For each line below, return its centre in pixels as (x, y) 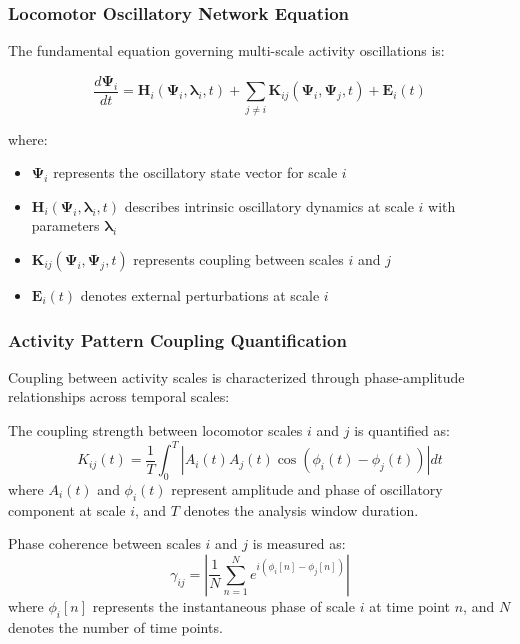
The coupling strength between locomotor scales (155, 429)
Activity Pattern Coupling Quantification (177, 339)
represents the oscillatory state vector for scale (195, 172)
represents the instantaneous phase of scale (223, 605)
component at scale (67, 509)
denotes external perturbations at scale (200, 294)
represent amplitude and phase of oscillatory (307, 488)
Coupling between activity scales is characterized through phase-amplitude (236, 376)
